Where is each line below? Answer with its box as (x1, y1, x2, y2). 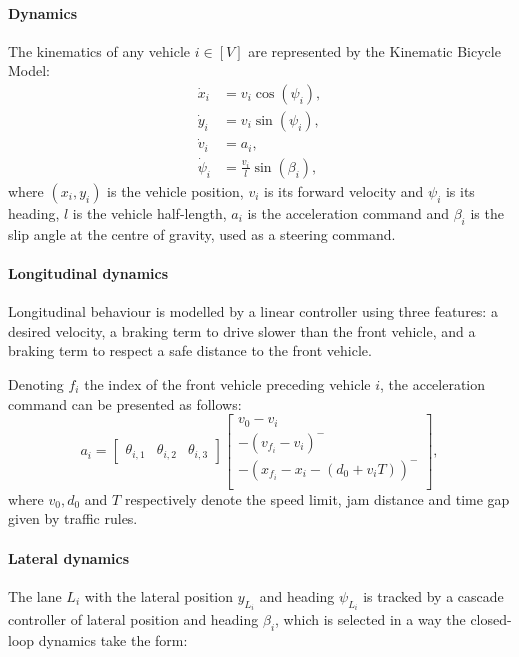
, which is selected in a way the (275, 609, 466, 630)
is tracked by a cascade (363, 585, 504, 606)
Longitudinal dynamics (8, 262, 169, 283)
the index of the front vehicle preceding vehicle (84, 373, 371, 394)
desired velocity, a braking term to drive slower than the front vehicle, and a (8, 320, 476, 341)
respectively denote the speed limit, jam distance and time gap (124, 488, 510, 509)
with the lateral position (84, 585, 234, 606)
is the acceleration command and (247, 203, 450, 223)
